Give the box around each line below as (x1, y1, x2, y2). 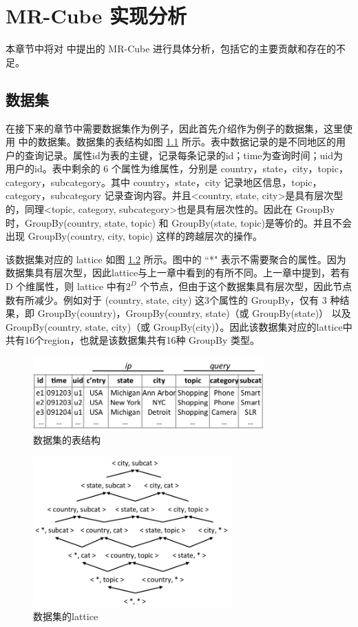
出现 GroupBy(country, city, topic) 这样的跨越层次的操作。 (6, 229, 262, 243)
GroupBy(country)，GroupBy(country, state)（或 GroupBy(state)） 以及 (37, 306, 351, 320)
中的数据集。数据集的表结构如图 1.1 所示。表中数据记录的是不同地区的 (18, 134, 336, 149)
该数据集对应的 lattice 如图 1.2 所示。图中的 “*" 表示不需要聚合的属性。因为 (6, 251, 346, 266)
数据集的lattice (33, 609, 98, 624)
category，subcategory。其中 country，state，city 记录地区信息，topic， (6, 174, 322, 189)
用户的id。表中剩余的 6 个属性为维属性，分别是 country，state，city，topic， (6, 161, 348, 176)
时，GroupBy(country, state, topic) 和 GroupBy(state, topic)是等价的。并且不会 (6, 215, 352, 229)
